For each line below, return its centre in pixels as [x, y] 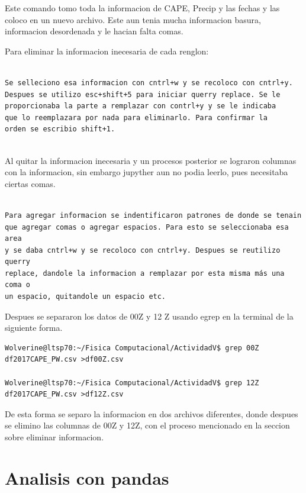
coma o [17, 285]
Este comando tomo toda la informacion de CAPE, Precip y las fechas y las [142, 8]
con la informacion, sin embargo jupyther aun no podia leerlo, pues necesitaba [146, 172]
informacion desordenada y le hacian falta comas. [94, 31]
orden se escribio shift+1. [60, 129]
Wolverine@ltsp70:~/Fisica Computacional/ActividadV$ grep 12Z [132, 383]
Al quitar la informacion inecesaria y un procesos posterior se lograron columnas [151, 160]
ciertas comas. [30, 183]
